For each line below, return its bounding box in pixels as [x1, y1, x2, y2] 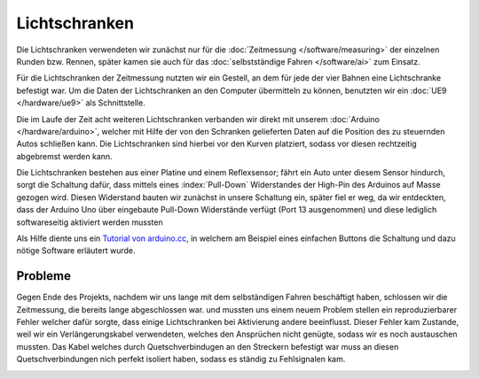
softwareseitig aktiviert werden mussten [16, 217, 163, 228]
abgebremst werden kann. [16, 151, 113, 161]
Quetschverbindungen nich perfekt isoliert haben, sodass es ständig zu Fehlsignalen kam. [16, 354, 346, 365]
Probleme [16, 268, 71, 283]
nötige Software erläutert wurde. [16, 245, 136, 256]
